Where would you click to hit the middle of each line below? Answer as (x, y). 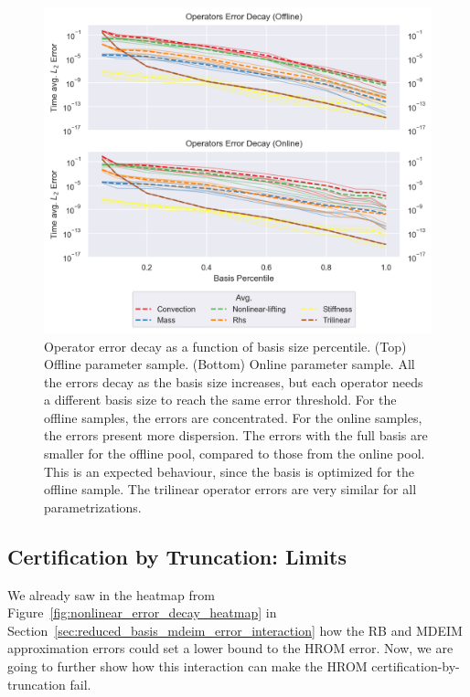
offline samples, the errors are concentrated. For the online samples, (233, 417)
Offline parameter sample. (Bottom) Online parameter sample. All (230, 364)
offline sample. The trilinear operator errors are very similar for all (230, 489)
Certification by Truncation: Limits (177, 556)
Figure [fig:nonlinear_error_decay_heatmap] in (142, 613)
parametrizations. (93, 507)
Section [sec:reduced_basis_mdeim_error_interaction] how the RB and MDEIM (235, 630)
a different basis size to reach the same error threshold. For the (220, 400)
